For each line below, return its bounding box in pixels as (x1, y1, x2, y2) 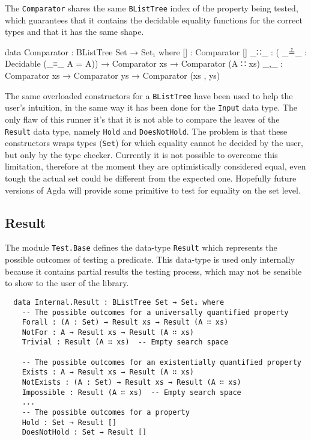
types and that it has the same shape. (5, 25, 144, 38)
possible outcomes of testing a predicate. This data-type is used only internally (5, 253, 295, 266)
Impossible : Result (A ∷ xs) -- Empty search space (22, 388, 241, 397)
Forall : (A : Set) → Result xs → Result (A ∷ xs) (22, 318, 229, 327)
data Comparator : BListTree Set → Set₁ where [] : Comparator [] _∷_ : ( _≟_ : (5, 45, 307, 58)
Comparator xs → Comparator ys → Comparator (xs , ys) (5, 69, 220, 82)
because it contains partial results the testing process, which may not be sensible (5, 264, 302, 277)
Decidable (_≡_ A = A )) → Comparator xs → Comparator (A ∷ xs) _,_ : (5, 57, 283, 70)
